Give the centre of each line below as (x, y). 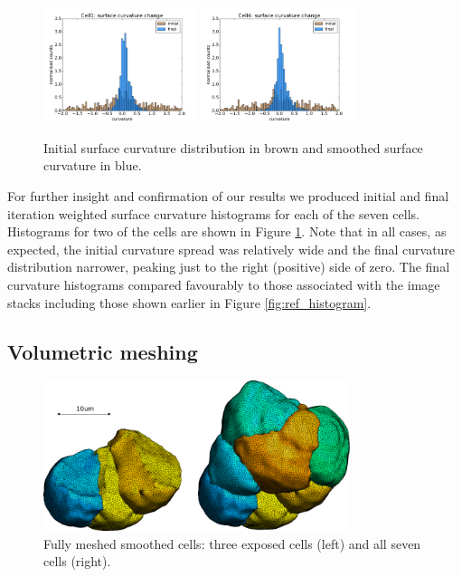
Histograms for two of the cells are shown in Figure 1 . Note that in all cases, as (227, 231)
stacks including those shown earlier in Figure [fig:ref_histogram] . (189, 302)
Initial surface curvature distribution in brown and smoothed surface (233, 147)
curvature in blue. (93, 165)
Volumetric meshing (103, 351)
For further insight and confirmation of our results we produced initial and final (228, 195)
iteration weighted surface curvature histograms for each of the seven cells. (213, 213)
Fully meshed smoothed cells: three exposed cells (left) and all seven (232, 543)
